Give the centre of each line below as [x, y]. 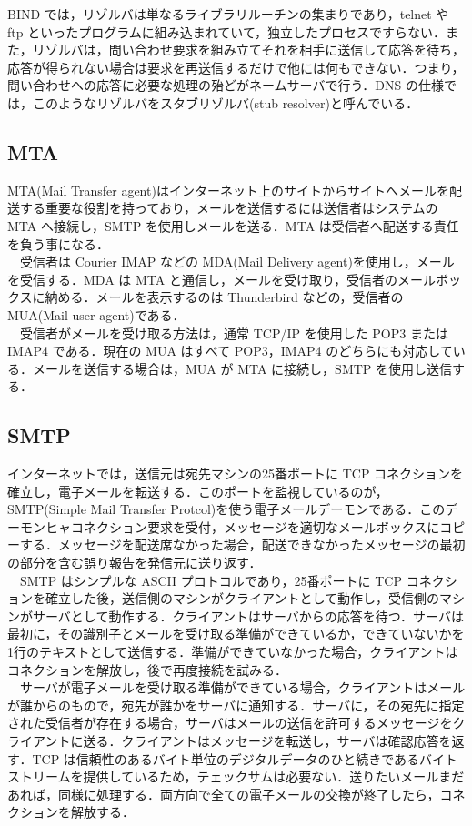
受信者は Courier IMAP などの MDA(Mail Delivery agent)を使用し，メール [237, 262]
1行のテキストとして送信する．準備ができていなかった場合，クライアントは [233, 652]
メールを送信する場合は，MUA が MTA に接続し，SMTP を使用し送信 [242, 368]
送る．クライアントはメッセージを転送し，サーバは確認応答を [267, 740]
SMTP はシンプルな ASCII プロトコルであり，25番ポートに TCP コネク [232, 580]
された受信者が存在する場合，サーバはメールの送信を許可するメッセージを [230, 723]
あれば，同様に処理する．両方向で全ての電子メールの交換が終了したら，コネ [236, 794]
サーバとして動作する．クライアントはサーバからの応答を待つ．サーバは [248, 615]
